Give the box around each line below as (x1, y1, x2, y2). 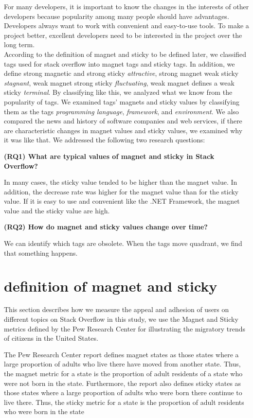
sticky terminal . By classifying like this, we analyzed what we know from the (4, 87, 233, 97)
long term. (4, 39, 35, 50)
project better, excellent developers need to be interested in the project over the (4, 30, 242, 40)
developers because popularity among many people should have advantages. (4, 11, 229, 21)
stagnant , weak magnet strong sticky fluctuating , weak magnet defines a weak (4, 77, 235, 87)
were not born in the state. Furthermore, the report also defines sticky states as (4, 378, 241, 388)
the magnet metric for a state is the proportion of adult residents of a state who (4, 368, 243, 378)
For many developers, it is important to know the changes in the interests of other (4, 1, 249, 11)
